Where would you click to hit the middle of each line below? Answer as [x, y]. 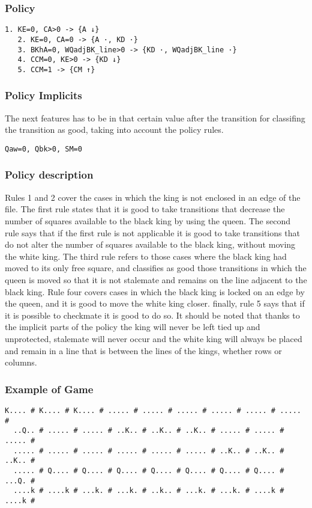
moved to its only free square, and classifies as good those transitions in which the [156, 268]
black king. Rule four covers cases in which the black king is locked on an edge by [155, 291]
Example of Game [49, 389]
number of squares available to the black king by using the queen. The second [148, 220]
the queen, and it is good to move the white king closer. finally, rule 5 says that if [155, 303]
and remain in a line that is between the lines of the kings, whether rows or [143, 350]
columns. [21, 362]
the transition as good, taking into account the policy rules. [114, 130]
